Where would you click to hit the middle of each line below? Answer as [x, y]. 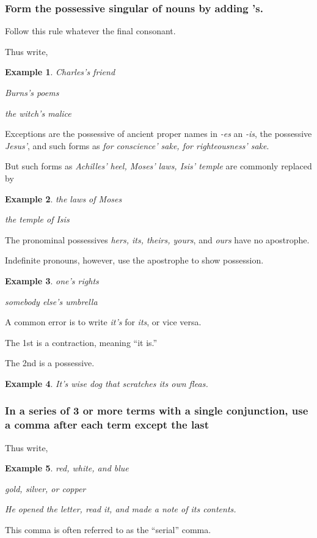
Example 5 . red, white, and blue [67, 468]
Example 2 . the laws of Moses [64, 198]
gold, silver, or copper [46, 488]
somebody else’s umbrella [51, 301]
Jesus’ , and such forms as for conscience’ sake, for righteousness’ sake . [137, 145]
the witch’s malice [38, 113]
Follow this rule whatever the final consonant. [90, 31]
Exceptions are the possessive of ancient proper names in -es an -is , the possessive [158, 134]
